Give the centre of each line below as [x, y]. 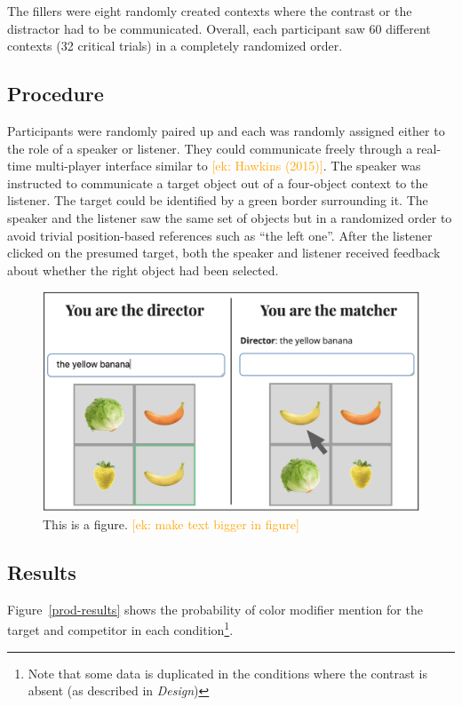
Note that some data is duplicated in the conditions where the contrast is [228, 673]
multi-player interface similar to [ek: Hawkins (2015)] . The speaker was [228, 166]
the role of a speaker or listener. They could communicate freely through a [210, 148]
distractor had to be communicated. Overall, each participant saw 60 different [219, 28]
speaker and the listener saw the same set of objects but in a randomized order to [230, 217]
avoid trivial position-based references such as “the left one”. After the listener [220, 235]
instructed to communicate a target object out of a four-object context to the [218, 182]
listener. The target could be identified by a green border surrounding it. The [218, 200]
